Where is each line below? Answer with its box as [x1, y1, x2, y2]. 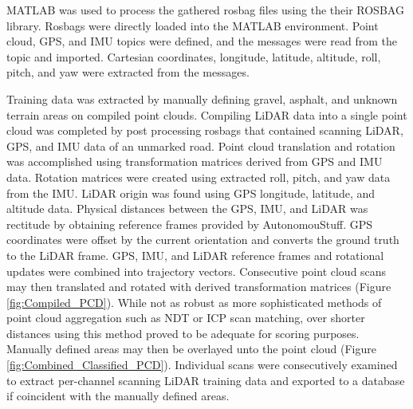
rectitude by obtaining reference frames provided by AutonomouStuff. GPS [6, 215, 373, 232]
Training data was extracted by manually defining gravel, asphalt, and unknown [6, 90, 398, 107]
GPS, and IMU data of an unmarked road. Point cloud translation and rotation [6, 137, 395, 154]
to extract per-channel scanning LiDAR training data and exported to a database [6, 372, 405, 388]
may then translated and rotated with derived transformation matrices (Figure [6, 278, 391, 295]
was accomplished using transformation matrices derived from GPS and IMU [6, 153, 383, 170]
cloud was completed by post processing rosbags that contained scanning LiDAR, [6, 122, 403, 139]
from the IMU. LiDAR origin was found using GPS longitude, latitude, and [6, 184, 376, 201]
